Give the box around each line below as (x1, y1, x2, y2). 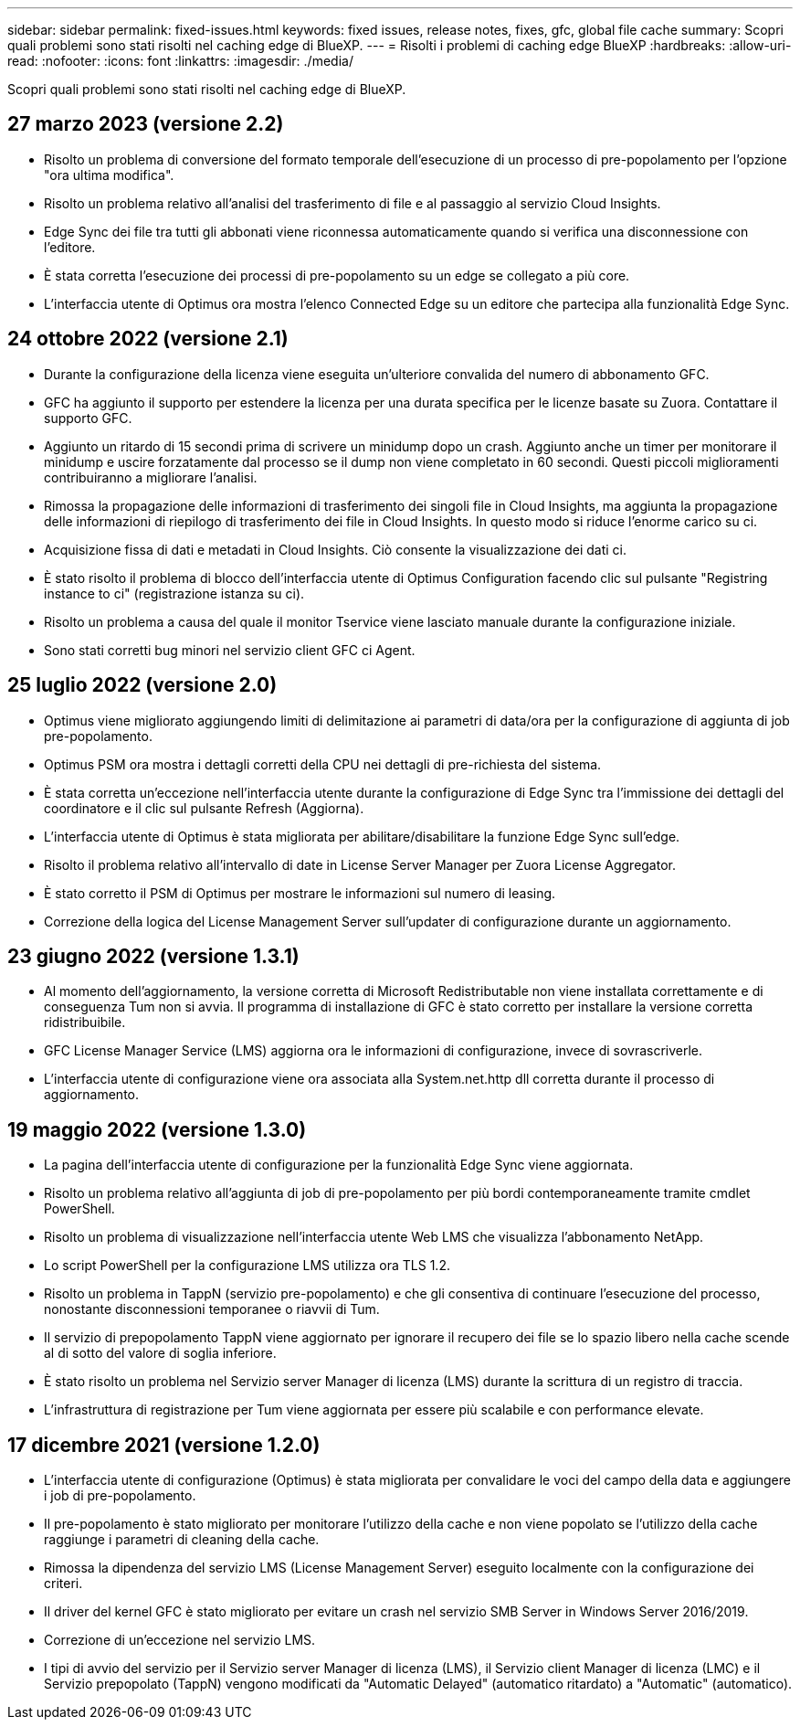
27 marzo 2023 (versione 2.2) (7, 112, 284, 136)
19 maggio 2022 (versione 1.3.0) (7, 1118, 307, 1141)
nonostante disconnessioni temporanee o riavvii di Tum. (44, 1301, 380, 1318)
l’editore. (44, 238, 96, 255)
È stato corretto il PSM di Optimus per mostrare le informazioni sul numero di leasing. (44, 885, 556, 901)
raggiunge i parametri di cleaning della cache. (44, 1531, 320, 1548)
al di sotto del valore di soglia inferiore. (44, 1345, 277, 1361)
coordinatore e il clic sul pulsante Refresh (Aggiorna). (44, 800, 364, 816)
